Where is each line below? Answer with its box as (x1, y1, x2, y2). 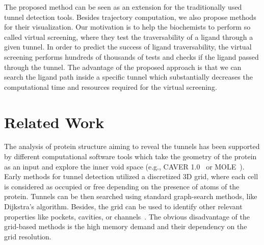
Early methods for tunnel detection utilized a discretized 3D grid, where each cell (4, 171, 258, 182)
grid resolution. (4, 231, 51, 241)
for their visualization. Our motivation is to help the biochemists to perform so (4, 21, 251, 32)
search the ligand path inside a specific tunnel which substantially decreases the (4, 71, 253, 82)
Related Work (4, 111, 104, 132)
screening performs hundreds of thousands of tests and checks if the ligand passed (4, 51, 259, 62)
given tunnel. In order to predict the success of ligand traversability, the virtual (4, 41, 252, 52)
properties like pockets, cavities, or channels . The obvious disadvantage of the (4, 211, 250, 222)
